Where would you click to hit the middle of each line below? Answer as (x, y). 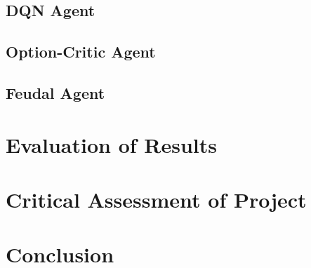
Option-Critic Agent (81, 52)
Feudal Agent (55, 92)
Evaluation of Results (112, 144)
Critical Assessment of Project (156, 199)
